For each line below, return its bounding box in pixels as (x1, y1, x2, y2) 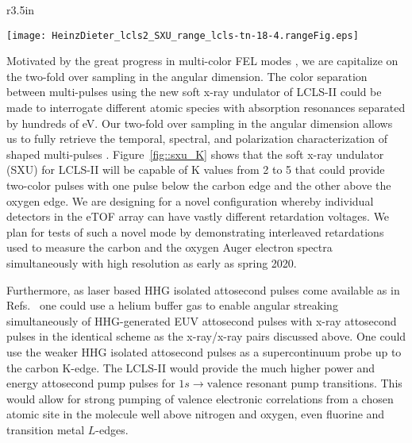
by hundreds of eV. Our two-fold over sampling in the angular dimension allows (6, 114, 393, 131)
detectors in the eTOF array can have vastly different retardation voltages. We (6, 208, 390, 225)
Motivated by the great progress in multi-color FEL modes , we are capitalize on (6, 52, 399, 69)
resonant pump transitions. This (246, 375, 402, 391)
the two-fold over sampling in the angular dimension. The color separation (6, 67, 368, 84)
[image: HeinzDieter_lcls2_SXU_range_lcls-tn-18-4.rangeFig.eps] (6, 29, 359, 41)
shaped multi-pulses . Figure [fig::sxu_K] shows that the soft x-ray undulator (6, 145, 384, 162)
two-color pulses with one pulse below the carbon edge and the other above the (6, 177, 391, 193)
